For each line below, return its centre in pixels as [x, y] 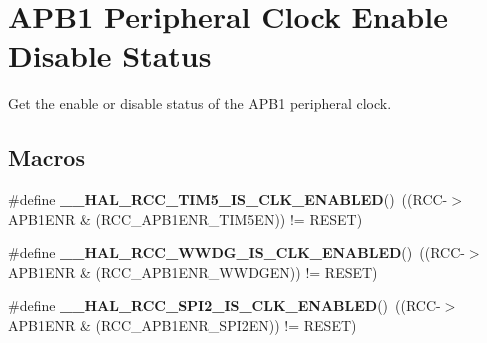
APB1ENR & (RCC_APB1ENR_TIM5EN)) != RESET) [185, 218]
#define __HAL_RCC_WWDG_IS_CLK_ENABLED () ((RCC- [236, 252]
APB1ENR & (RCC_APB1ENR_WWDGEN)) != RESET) [193, 271]
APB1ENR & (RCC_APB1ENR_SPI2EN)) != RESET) [182, 325]
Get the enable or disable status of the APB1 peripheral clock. [200, 103]
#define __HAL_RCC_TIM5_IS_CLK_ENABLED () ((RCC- [228, 199]
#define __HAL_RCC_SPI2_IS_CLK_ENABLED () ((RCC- [224, 305]
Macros [46, 157]
